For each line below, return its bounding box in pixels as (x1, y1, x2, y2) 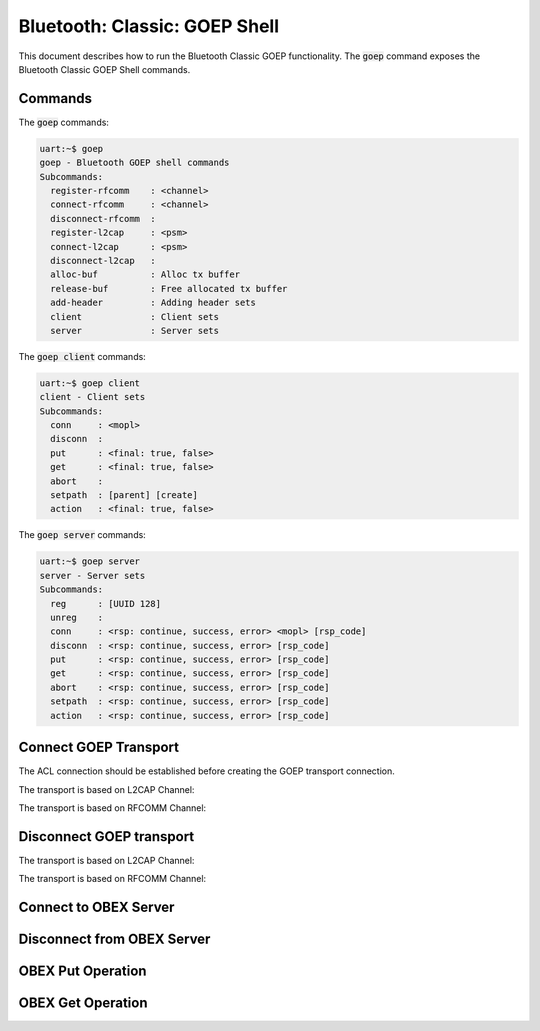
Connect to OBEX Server (18, 899, 175, 916)
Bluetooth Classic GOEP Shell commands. (18, 63, 191, 75)
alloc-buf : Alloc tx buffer (50, 269, 240, 280)
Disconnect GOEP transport (18, 828, 195, 845)
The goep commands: (18, 116, 110, 128)
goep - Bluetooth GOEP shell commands (39, 157, 230, 169)
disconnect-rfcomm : (50, 213, 157, 224)
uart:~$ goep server (39, 556, 140, 567)
